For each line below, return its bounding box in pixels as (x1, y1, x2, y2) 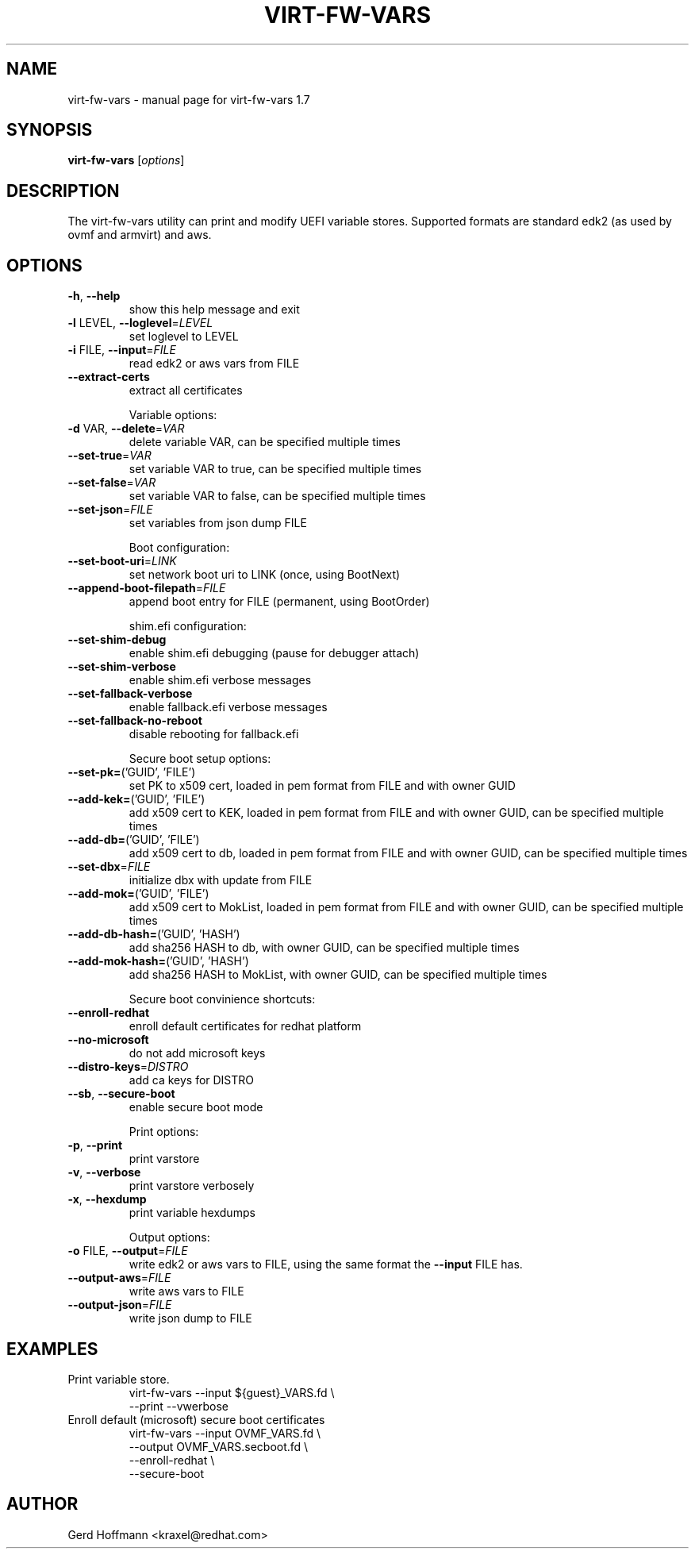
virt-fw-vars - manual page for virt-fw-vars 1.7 (67, 92, 310, 106)
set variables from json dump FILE (129, 516, 307, 530)
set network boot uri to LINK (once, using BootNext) (129, 568, 401, 582)
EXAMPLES (6, 1338, 98, 1359)
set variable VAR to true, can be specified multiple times (129, 462, 422, 476)
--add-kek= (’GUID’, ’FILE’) (67, 792, 205, 806)
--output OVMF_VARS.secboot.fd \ (129, 1439, 309, 1453)
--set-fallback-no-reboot (67, 714, 202, 728)
